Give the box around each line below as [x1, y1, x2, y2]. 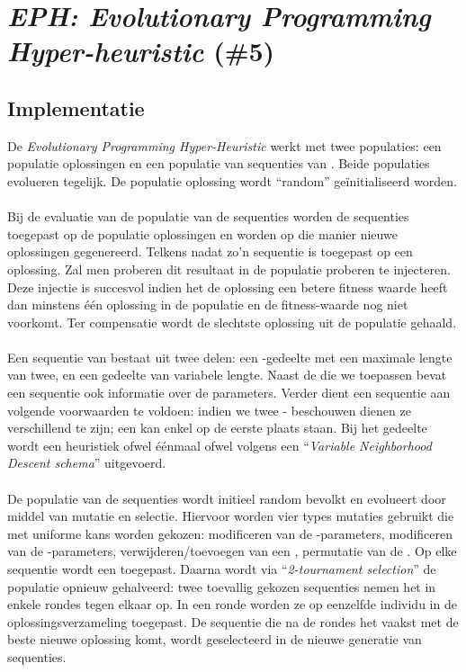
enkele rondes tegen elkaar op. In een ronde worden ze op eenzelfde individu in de [7, 595, 457, 614]
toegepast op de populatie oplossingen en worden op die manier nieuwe [7, 224, 398, 243]
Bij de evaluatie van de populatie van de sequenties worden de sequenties [7, 207, 409, 226]
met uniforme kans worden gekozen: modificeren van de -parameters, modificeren [7, 524, 453, 542]
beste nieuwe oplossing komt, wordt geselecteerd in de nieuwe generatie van [7, 630, 422, 649]
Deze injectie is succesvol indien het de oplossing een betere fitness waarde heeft [7, 277, 448, 296]
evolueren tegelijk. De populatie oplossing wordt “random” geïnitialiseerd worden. [7, 171, 457, 190]
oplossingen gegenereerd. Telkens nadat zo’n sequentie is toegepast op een [7, 242, 413, 261]
